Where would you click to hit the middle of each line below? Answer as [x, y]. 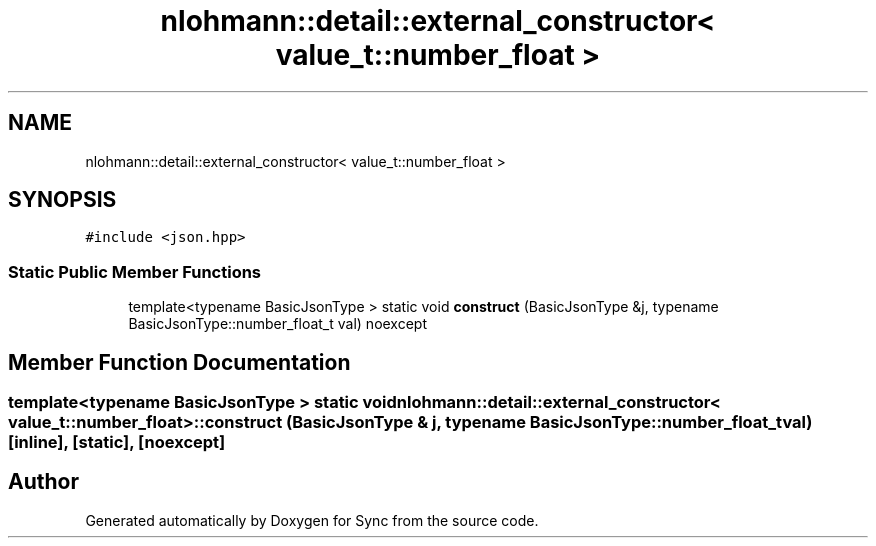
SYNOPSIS [62, 200]
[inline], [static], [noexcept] [117, 442]
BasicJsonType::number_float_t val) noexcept [278, 324]
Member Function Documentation [179, 362]
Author [43, 482]
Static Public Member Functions [135, 271]
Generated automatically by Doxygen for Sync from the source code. [312, 520]
